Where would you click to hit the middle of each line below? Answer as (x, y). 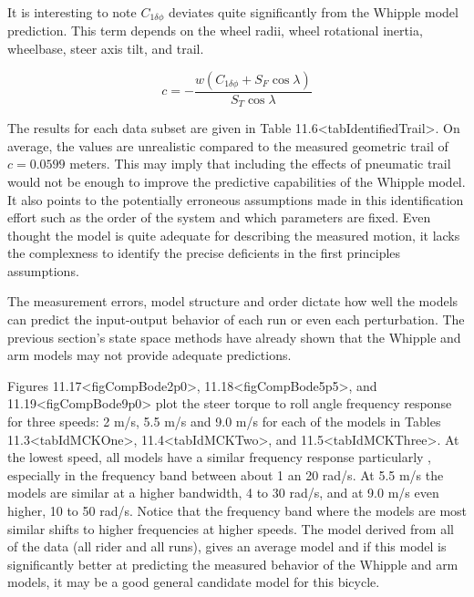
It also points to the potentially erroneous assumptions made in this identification (236, 199)
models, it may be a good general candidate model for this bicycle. (194, 582)
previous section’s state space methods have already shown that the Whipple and (234, 337)
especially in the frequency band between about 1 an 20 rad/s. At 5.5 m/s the (226, 474)
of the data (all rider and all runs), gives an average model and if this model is (227, 546)
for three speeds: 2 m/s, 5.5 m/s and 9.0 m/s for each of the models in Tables (224, 422)
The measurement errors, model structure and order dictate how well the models (233, 301)
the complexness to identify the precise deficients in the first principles (204, 253)
